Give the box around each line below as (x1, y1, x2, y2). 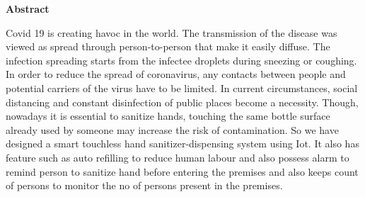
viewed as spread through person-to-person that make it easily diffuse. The (6, 39, 330, 54)
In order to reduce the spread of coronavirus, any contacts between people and (6, 67, 346, 81)
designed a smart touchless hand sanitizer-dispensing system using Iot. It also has (6, 136, 359, 151)
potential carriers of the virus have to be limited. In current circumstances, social (6, 80, 358, 95)
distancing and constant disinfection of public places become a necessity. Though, (6, 94, 359, 109)
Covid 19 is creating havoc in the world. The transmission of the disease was (6, 25, 337, 40)
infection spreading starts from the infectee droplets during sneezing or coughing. (6, 52, 357, 67)
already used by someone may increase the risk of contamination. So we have (6, 122, 339, 137)
